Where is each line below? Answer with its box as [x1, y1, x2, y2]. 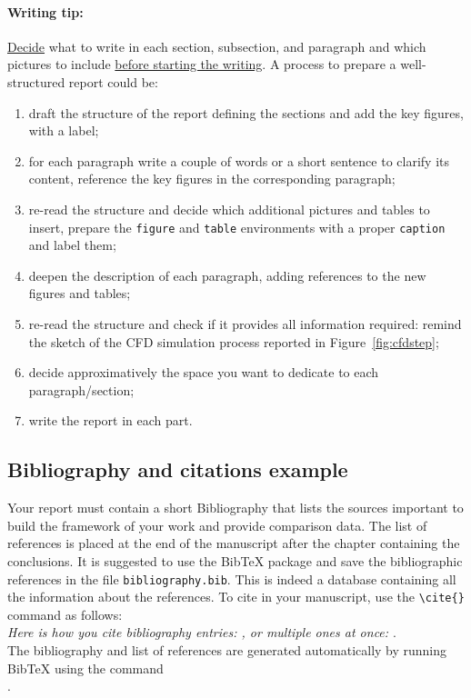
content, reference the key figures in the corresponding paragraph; [28, 169, 396, 188]
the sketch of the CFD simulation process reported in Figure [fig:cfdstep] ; [28, 332, 439, 351]
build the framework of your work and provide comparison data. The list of [7, 515, 427, 534]
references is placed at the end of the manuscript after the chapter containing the [7, 533, 460, 553]
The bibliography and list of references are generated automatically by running [7, 641, 447, 660]
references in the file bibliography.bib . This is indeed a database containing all [7, 569, 456, 588]
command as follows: [7, 604, 123, 623]
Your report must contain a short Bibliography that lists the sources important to [7, 498, 464, 517]
